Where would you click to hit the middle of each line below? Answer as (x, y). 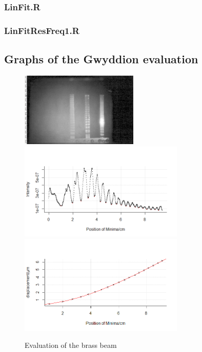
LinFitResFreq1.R (42, 30)
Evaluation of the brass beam (71, 345)
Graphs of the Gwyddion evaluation (101, 59)
